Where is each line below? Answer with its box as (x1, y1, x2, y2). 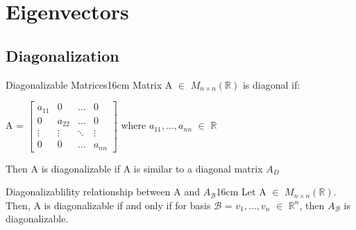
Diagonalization (6, 44, 119, 66)
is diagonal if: (242, 77, 300, 91)
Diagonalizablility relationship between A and (6, 184, 200, 199)
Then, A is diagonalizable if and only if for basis (6, 197, 211, 212)
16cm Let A (216, 184, 266, 199)
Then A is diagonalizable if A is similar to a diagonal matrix (6, 161, 263, 175)
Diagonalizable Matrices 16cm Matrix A (6, 77, 173, 91)
